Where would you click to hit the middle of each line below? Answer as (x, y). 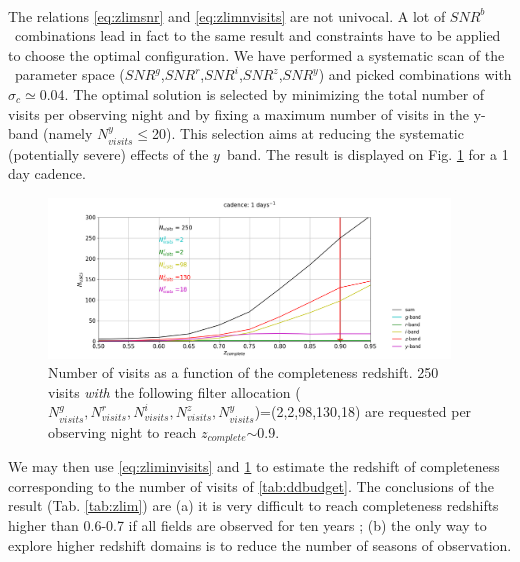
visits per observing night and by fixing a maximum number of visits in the (238, 113)
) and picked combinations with (415, 74)
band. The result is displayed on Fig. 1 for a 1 (367, 153)
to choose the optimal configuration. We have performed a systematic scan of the (256, 54)
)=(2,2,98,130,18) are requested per (363, 411)
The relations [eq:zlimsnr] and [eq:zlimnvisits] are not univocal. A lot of (227, 15)
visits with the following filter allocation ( (174, 391)
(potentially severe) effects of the (108, 153)
